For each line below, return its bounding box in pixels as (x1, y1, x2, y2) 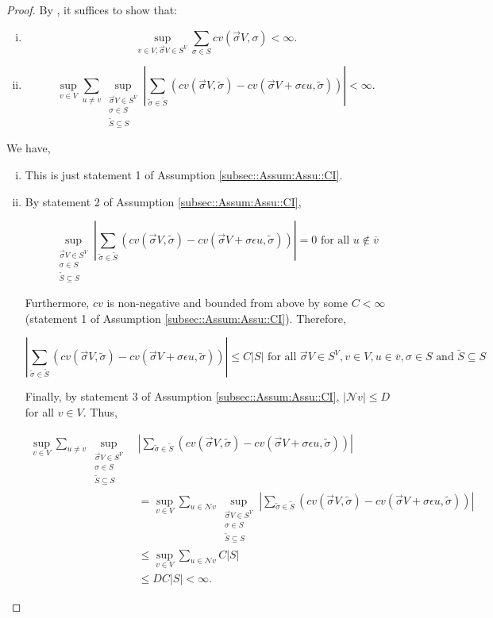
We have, (6, 140, 51, 156)
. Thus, (83, 403, 117, 420)
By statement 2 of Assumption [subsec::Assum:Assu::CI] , (25, 193, 302, 209)
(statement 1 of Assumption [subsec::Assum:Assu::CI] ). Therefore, (25, 309, 346, 326)
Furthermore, (25, 294, 90, 311)
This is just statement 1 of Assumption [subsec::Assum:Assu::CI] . (25, 166, 343, 182)
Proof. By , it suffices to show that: (6, 2, 178, 17)
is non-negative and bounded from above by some (106, 294, 348, 311)
